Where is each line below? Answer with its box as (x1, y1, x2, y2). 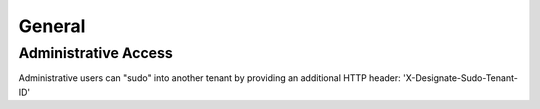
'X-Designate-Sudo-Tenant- (402, 72, 519, 84)
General (18, 15, 86, 37)
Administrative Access (18, 44, 174, 62)
